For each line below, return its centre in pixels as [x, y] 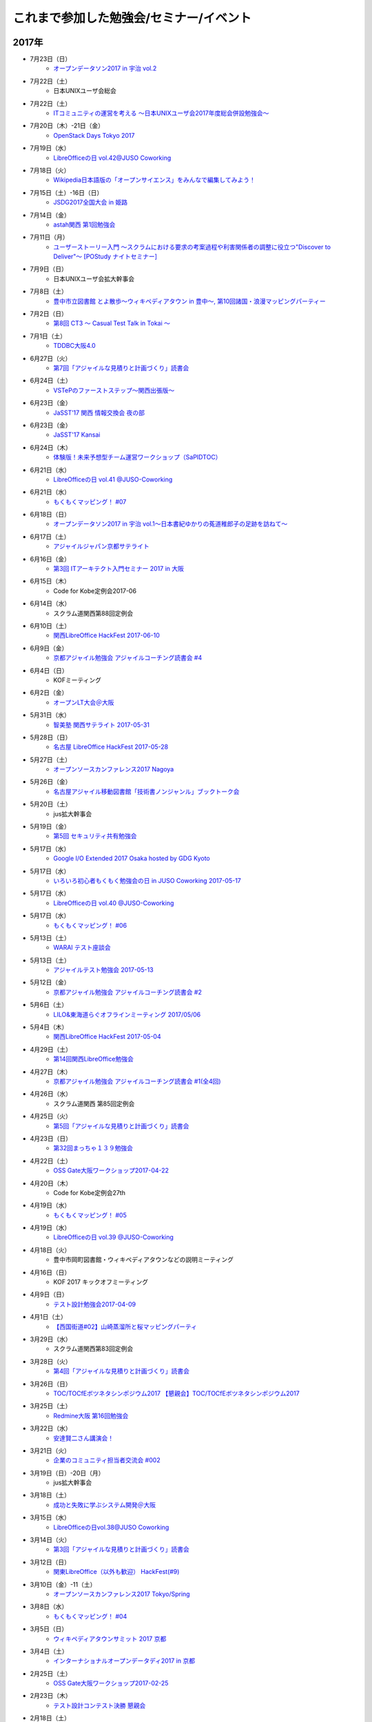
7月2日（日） [49, 314]
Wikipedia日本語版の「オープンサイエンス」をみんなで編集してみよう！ [155, 180]
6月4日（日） [49, 670]
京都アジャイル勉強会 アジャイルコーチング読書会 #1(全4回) [137, 1081]
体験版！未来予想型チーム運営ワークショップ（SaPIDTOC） [137, 457]
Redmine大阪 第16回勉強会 [91, 1415]
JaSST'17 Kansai [77, 435]
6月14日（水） [50, 603]
